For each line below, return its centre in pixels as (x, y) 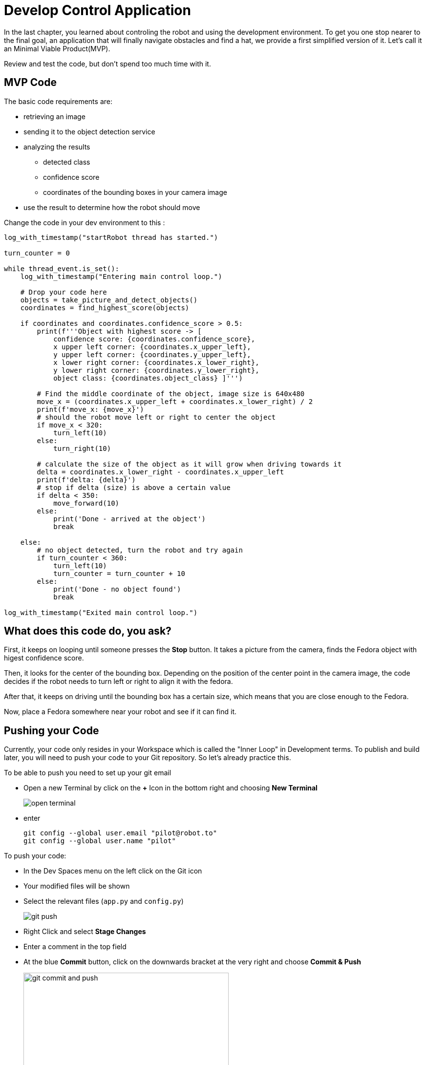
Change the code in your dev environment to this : (85, 222)
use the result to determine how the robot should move (112, 207)
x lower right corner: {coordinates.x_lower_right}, (156, 362)
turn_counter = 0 (37, 253)
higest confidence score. (44, 658)
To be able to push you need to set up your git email (88, 773)
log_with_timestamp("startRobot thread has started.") (111, 237)
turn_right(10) (82, 448)
